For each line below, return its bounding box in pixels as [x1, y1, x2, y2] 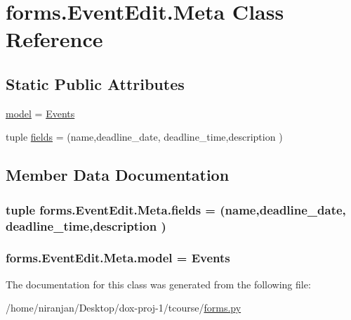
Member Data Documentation [6, 164, 230, 186]
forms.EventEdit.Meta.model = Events [6, 249, 230, 267]
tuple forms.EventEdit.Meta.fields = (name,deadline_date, [6, 200, 346, 218]
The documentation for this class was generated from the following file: [6, 276, 311, 291]
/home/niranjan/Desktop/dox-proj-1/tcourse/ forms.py [6, 300, 241, 315]
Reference [6, 25, 103, 53]
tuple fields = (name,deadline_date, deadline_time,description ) [6, 129, 283, 144]
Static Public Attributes [6, 72, 185, 94]
